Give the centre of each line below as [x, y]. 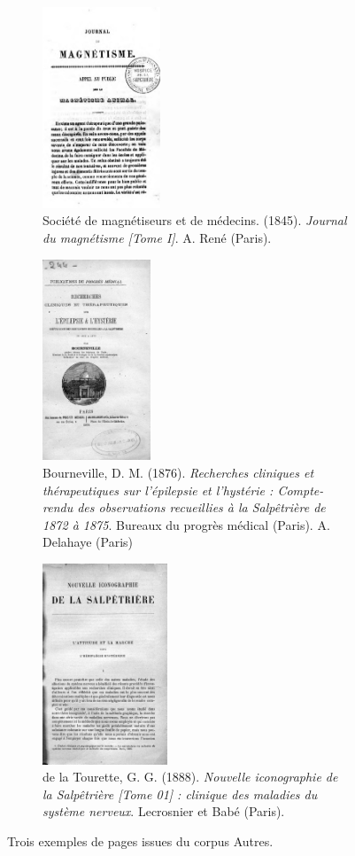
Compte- [301, 490]
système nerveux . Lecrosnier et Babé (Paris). [164, 811]
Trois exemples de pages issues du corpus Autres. [140, 841]
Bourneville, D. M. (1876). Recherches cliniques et [178, 472]
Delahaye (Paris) [88, 542]
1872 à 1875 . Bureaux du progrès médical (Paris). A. [186, 524]
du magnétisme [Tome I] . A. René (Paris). [157, 237]
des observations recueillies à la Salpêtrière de [201, 507]
